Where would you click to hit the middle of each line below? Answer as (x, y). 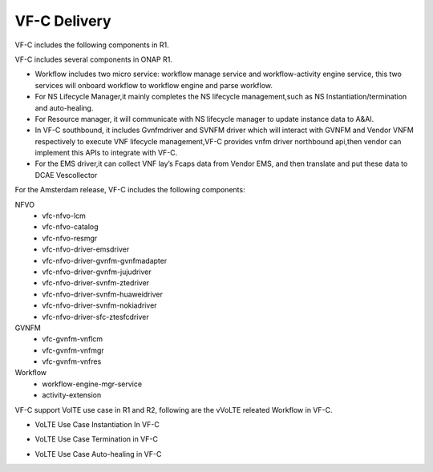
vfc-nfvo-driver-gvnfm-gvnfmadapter (105, 260)
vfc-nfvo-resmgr (70, 238)
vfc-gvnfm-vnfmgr (73, 350)
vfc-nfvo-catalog (71, 227)
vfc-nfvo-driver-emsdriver (86, 249)
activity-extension (72, 395)
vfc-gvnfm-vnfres (72, 361)
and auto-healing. (64, 107)
